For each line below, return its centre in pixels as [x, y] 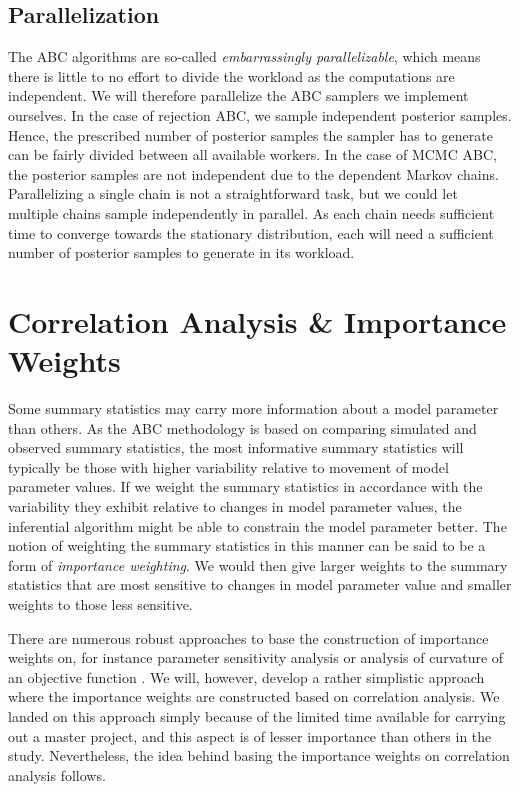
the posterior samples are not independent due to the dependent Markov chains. [253, 173]
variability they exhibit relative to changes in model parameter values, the [235, 506]
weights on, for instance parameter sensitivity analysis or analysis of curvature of [256, 657]
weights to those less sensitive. [100, 603]
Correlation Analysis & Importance [257, 320]
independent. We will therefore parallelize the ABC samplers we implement [238, 95]
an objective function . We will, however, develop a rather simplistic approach [246, 676]
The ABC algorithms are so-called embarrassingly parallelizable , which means [244, 56]
